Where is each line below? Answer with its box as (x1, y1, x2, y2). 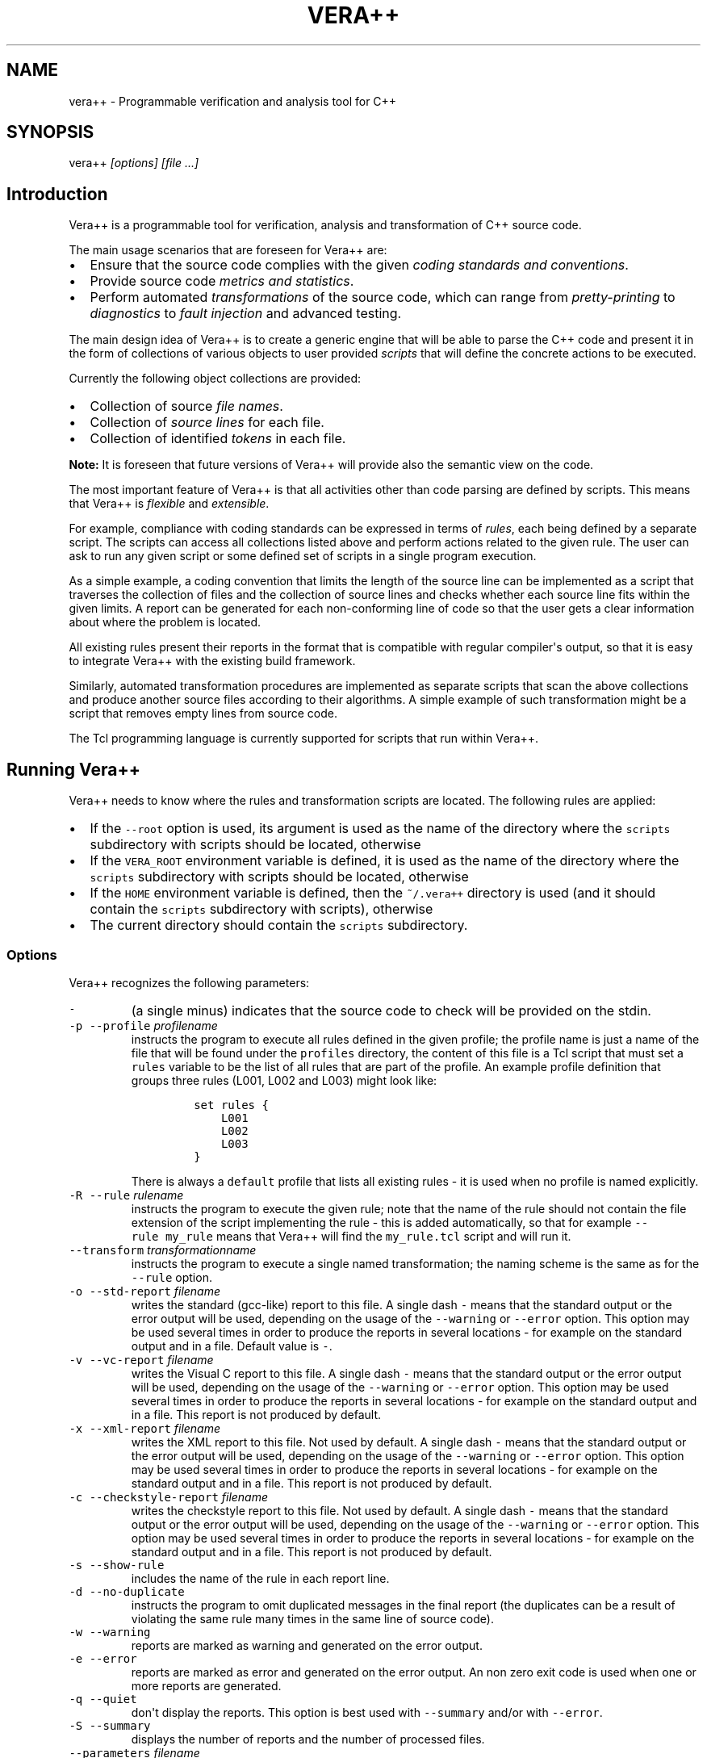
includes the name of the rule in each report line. (131, 1571, 390, 1585)
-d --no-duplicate (69, 1584, 185, 1598)
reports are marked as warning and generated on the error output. (131, 1638, 483, 1652)
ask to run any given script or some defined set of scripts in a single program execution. (69, 549, 537, 563)
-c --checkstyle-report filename (69, 1489, 269, 1504)
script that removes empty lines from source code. (69, 706, 337, 721)
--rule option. (131, 1270, 212, 1284)
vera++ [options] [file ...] (69, 156, 199, 170)
